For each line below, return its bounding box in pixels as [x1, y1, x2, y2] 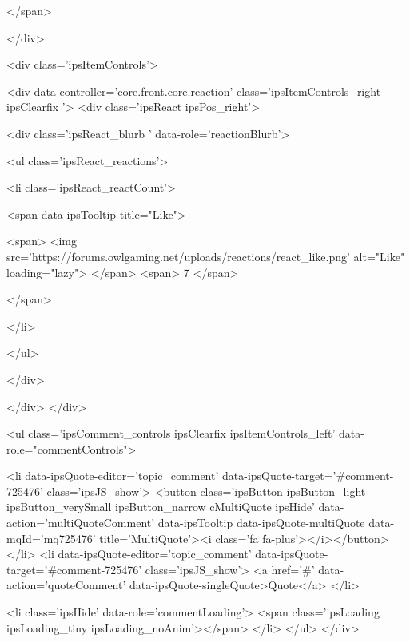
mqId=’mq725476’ [6, 529, 96, 546]
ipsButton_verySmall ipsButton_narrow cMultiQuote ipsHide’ [6, 498, 315, 515]
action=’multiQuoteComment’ [6, 514, 155, 531]
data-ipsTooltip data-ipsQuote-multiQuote [157, 514, 365, 531]
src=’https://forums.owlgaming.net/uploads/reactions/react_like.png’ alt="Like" [6, 248, 405, 264]
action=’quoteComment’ [6, 577, 126, 593]
